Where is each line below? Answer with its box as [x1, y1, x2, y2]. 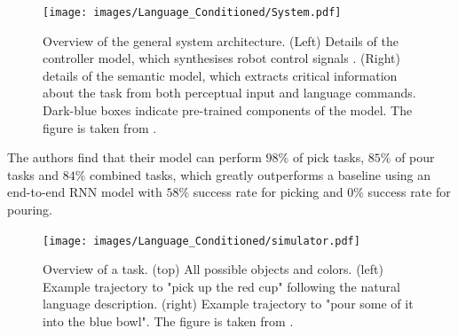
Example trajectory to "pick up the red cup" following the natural [43, 277, 400, 295]
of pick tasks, [292, 148, 365, 167]
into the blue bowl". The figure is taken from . [43, 312, 294, 331]
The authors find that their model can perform [7, 148, 262, 167]
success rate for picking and [193, 183, 343, 201]
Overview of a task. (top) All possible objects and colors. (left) [43, 260, 383, 278]
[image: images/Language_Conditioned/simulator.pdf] [43, 234, 360, 247]
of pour [395, 148, 435, 167]
